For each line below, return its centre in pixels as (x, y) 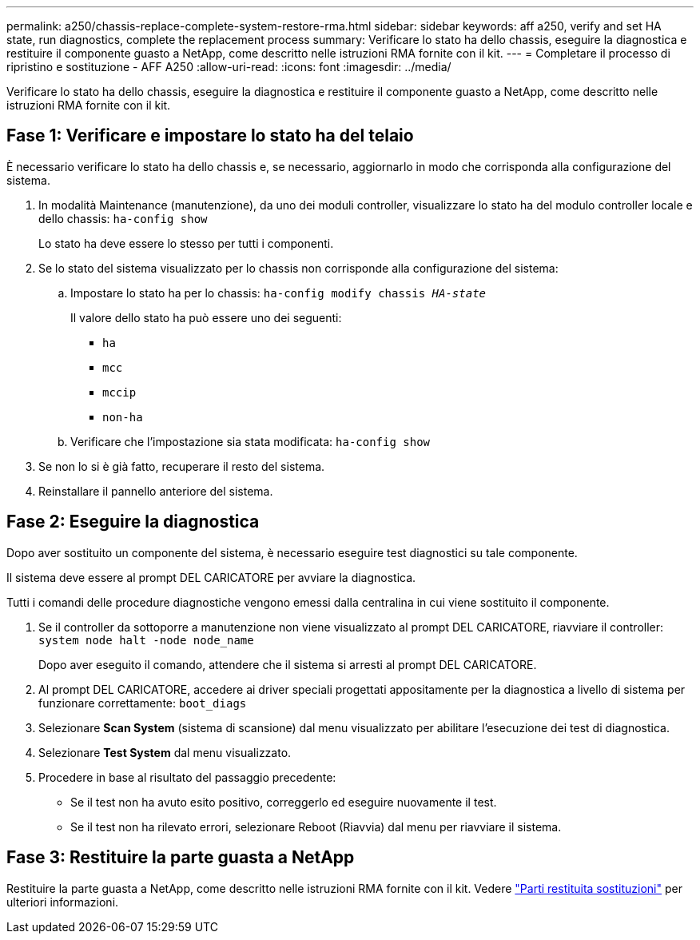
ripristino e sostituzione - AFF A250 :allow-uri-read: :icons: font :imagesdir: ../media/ (229, 67)
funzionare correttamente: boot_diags (143, 703)
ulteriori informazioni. (63, 902)
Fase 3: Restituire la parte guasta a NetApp (181, 858)
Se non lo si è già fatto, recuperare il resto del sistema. (182, 466)
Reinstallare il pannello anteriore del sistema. (156, 491)
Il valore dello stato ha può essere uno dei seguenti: (206, 317)
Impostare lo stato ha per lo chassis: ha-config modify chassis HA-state (278, 293)
